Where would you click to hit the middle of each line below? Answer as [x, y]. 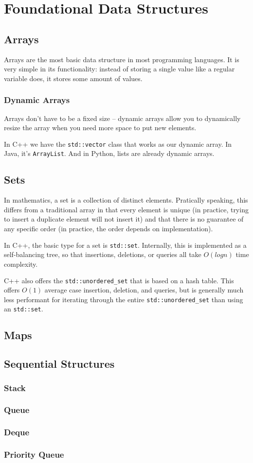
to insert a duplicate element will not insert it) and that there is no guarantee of [124, 219]
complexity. [21, 264]
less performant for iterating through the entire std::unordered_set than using [124, 299]
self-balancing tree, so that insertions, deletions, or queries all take [103, 254]
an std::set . [24, 309]
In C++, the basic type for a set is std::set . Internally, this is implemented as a [125, 245]
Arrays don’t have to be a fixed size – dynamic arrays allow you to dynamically [122, 118]
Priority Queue [34, 454]
